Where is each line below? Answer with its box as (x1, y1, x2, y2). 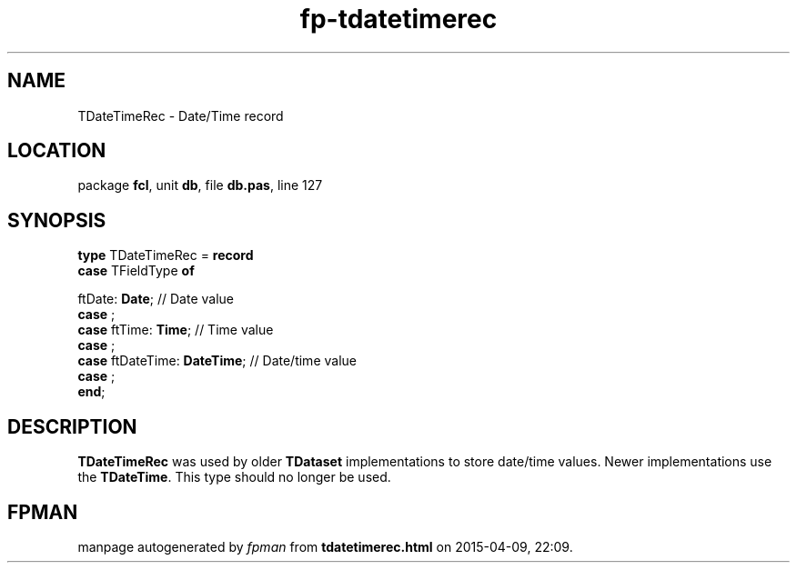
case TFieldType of (77, 263, 195, 279)
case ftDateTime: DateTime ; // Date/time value (77, 353, 357, 369)
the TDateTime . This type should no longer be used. (77, 469, 391, 485)
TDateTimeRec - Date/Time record (77, 107, 284, 124)
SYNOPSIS (7, 208, 106, 232)
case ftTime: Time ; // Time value (77, 322, 274, 338)
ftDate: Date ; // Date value (77, 291, 234, 307)
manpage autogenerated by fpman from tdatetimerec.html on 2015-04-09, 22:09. (77, 538, 573, 555)
